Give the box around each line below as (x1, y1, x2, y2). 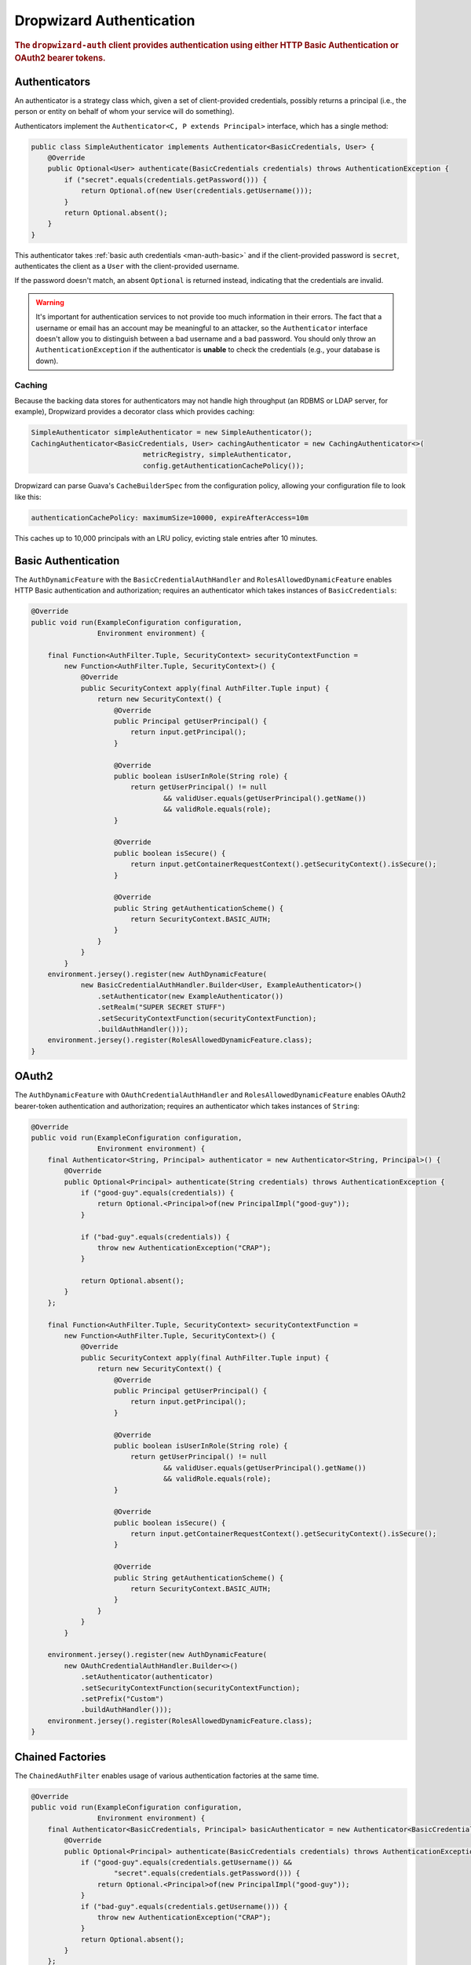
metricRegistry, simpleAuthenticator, (142, 450, 292, 459)
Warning (35, 297, 64, 307)
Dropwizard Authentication (14, 12, 195, 29)
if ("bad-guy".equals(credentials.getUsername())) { (80, 1902, 288, 1911)
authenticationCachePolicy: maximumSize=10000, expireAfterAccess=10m (31, 513, 309, 522)
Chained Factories (14, 1750, 106, 1764)
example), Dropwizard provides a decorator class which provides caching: (14, 407, 255, 417)
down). (35, 356, 59, 365)
